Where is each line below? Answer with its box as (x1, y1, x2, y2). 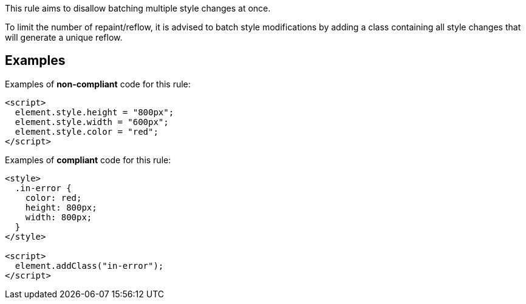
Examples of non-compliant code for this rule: (5, 78, 191, 89)
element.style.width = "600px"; (15, 117, 169, 127)
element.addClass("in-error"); (15, 260, 164, 271)
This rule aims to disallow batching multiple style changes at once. (5, 3, 271, 13)
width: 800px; (25, 212, 92, 222)
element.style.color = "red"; (15, 126, 159, 137)
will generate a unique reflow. (5, 32, 123, 42)
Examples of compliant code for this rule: (5, 154, 171, 165)
